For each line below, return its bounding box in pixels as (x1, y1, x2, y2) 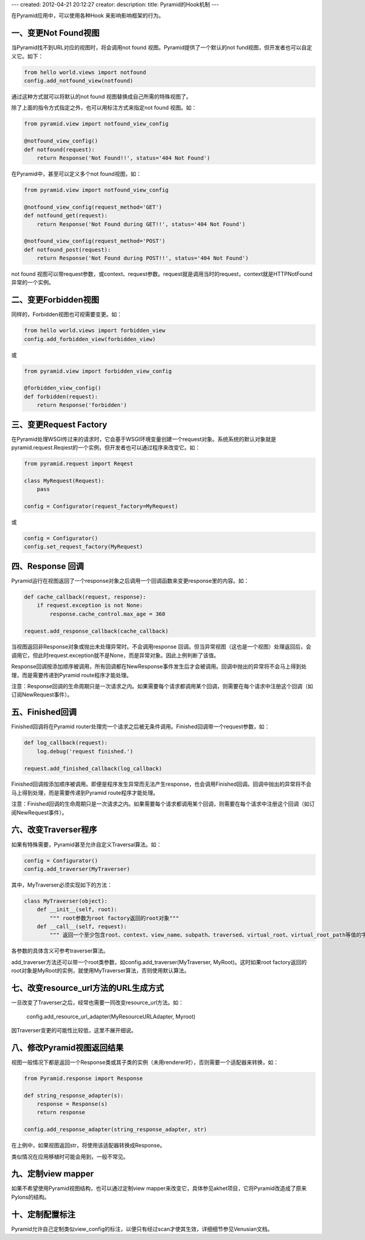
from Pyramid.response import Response (24, 1075, 143, 1082)
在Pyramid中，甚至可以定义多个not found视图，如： (11, 170, 142, 177)
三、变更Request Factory (11, 419, 108, 429)
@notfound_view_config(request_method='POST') (24, 238, 165, 245)
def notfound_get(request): (24, 212, 108, 219)
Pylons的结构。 (11, 1193, 50, 1200)
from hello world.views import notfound (24, 69, 146, 76)
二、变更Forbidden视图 (11, 295, 100, 305)
